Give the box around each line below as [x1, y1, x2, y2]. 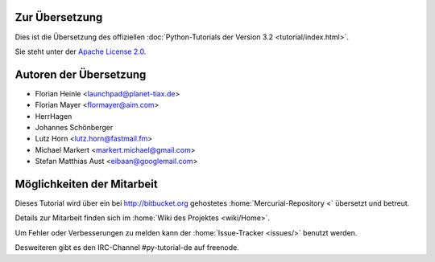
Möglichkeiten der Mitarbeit [14, 177, 158, 190]
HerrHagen [35, 111, 72, 121]
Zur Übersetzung [14, 10, 103, 24]
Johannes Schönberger [35, 122, 114, 132]
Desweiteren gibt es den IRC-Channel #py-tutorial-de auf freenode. [14, 243, 239, 252]
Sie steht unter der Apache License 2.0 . [14, 47, 147, 56]
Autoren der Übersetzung [14, 68, 147, 81]
